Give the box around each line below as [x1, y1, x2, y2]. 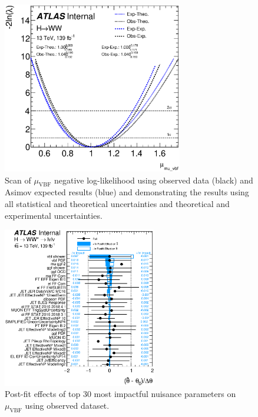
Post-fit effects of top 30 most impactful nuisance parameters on [5, 388, 236, 400]
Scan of [5, 174, 31, 186]
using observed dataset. [25, 399, 110, 411]
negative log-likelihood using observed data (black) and [54, 174, 253, 186]
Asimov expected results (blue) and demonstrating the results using [5, 186, 249, 198]
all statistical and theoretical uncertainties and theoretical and [5, 198, 230, 210]
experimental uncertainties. [5, 209, 102, 221]
